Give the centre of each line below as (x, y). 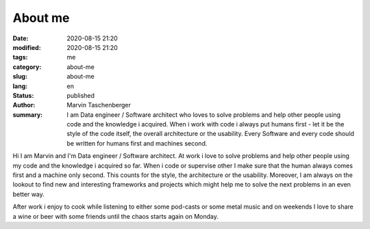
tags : (20, 57)
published (81, 95)
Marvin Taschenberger (99, 105)
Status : (23, 95)
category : (27, 67)
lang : (20, 86)
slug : (20, 77)
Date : (21, 38)
